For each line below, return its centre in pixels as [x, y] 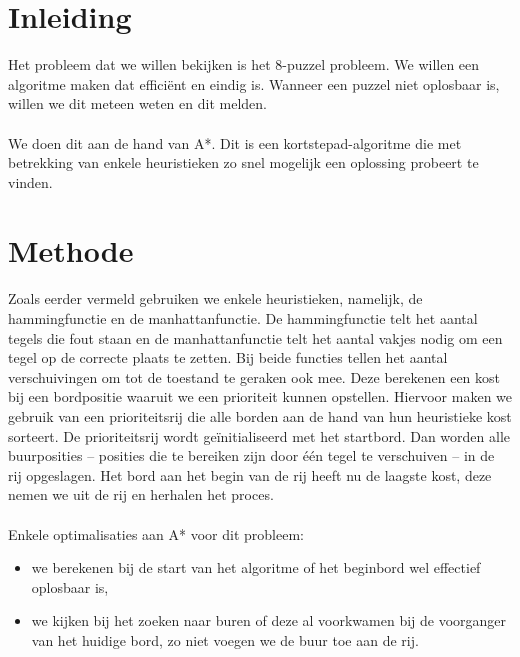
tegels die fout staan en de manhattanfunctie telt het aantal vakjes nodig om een [255, 337]
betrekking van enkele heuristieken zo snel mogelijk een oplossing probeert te [243, 162]
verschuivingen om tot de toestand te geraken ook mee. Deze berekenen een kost [254, 376]
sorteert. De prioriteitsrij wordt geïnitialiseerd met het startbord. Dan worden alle [259, 435]
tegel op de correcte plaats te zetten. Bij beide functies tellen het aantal [228, 357]
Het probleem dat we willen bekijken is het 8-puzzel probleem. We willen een [244, 64]
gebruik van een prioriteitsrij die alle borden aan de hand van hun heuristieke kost [260, 415]
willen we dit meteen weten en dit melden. [137, 103]
